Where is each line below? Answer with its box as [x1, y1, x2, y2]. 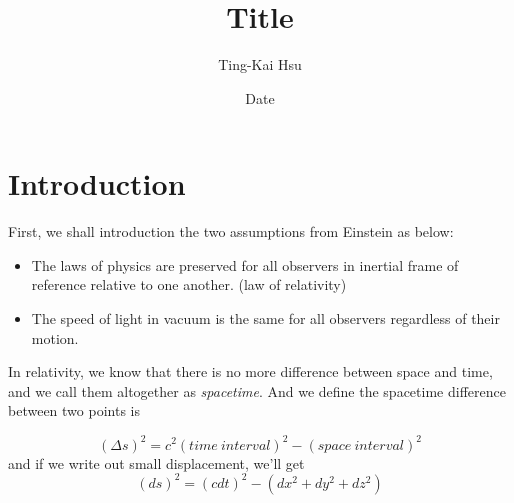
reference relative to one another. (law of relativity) [31, 274, 347, 295]
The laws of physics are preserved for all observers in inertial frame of [31, 254, 459, 275]
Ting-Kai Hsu [218, 54, 302, 75]
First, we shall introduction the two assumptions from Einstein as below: [8, 221, 454, 242]
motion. [31, 327, 79, 348]
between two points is [8, 400, 140, 421]
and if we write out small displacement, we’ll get [8, 452, 305, 473]
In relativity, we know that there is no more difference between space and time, [8, 361, 493, 382]
